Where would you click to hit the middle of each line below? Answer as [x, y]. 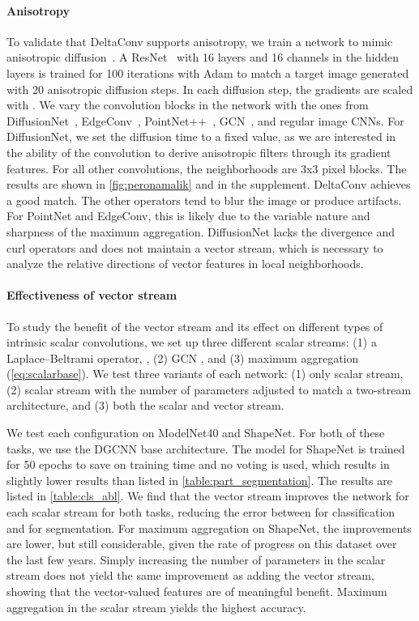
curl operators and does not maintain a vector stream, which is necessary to [195, 247]
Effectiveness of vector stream [92, 295]
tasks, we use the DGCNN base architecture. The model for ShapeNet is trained [206, 448]
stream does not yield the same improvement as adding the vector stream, [190, 575]
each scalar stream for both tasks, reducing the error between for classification [201, 512]
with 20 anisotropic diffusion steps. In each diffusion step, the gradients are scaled [210, 89]
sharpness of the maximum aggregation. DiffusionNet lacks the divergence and [201, 231]
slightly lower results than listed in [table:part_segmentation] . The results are [199, 480]
